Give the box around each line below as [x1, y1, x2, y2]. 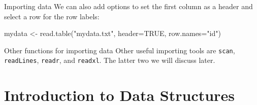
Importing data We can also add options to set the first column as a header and [4, 1, 253, 11]
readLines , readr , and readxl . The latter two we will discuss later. [4, 55, 215, 65]
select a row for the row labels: [4, 11, 100, 21]
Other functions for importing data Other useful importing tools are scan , [4, 45, 235, 55]
